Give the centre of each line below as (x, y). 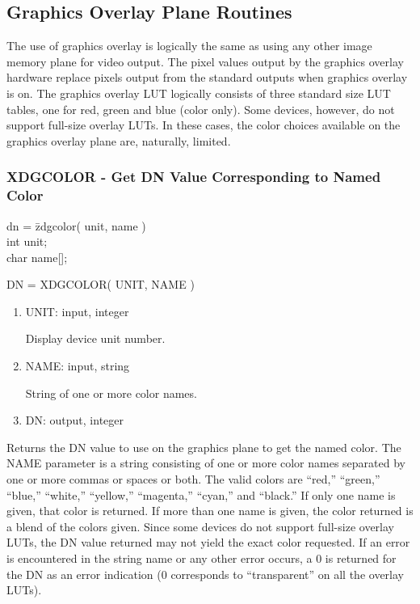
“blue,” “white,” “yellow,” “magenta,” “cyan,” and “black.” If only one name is (201, 494)
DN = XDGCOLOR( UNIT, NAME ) (101, 284)
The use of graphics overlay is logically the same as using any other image (189, 46)
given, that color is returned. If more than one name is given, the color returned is (210, 511)
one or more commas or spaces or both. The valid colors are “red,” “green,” (193, 479)
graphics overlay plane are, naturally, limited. (119, 140)
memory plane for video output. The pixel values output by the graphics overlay (205, 61)
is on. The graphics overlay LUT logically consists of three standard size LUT (199, 93)
